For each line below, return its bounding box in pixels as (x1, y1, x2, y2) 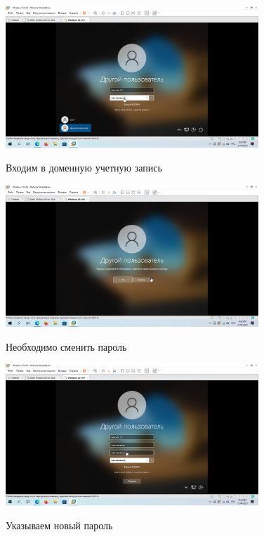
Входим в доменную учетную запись (6, 160, 162, 174)
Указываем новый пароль (6, 518, 113, 533)
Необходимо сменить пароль (6, 339, 127, 354)
